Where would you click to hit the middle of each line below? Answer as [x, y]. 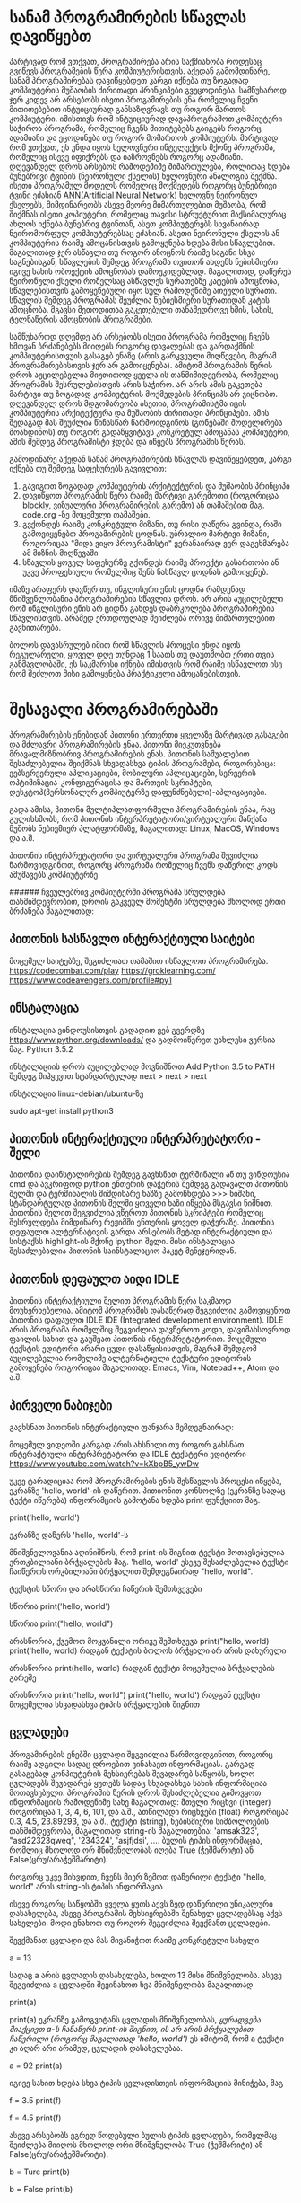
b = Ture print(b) [39, 2172]
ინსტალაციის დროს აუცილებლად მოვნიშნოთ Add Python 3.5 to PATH [142, 1066]
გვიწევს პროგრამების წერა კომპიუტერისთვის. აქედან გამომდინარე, [140, 71]
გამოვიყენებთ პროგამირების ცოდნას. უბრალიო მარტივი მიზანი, [146, 534]
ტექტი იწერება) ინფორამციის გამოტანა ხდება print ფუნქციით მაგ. [135, 1500]
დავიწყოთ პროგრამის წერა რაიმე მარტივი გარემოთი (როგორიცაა [150, 495]
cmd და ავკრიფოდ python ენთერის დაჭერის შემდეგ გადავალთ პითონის [149, 1184]
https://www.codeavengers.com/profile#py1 [90, 980]
